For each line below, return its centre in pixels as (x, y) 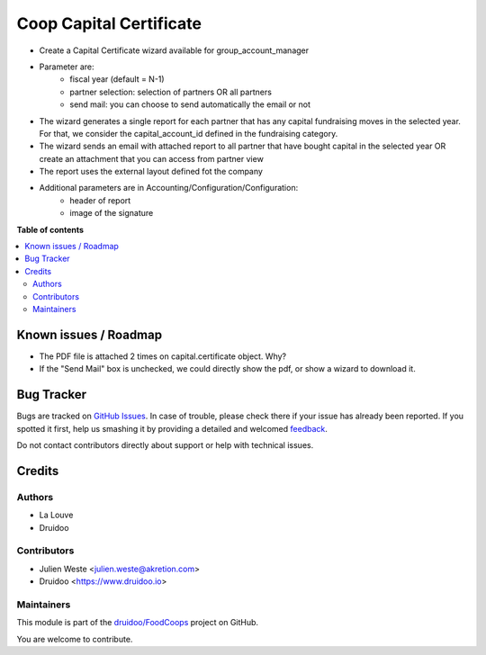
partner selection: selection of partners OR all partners (171, 92)
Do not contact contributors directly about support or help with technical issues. (165, 444)
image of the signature (112, 213)
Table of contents (50, 229)
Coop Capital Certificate (109, 23)
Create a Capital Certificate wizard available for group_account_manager (174, 50)
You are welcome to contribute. (75, 639)
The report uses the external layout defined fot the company (151, 172)
